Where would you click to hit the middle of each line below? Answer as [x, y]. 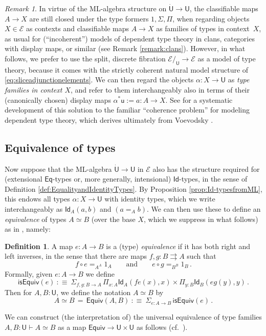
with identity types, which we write [160, 199]
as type [239, 80]
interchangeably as [34, 208]
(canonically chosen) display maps [58, 99]
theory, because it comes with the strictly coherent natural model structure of [127, 69]
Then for [18, 292]
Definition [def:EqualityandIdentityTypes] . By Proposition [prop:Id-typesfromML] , [134, 188]
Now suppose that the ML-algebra [58, 169]
